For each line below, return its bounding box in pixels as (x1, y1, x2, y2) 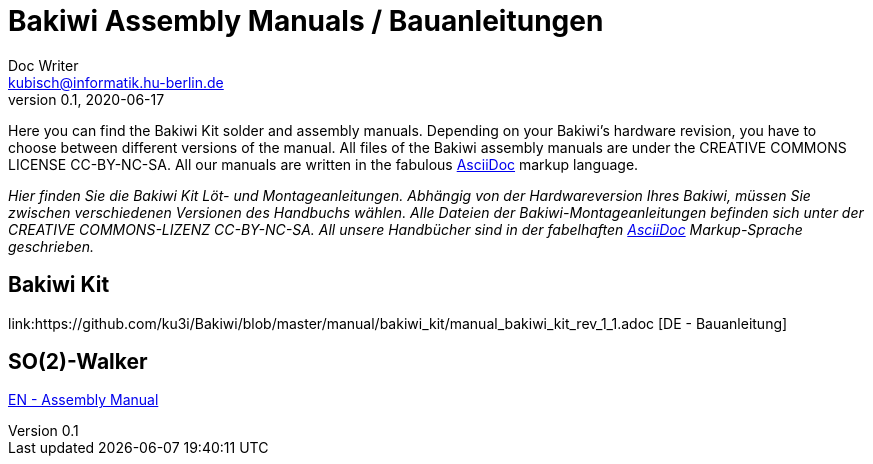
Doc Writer (8, 56, 79, 74)
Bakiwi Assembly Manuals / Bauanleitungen (8, 4, 604, 38)
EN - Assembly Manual (8, 391, 159, 409)
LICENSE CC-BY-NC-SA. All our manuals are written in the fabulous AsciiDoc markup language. (8, 155, 639, 173)
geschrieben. (8, 237, 95, 255)
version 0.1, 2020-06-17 (8, 90, 165, 108)
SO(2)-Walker (8, 349, 148, 375)
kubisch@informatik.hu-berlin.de (8, 73, 224, 91)
